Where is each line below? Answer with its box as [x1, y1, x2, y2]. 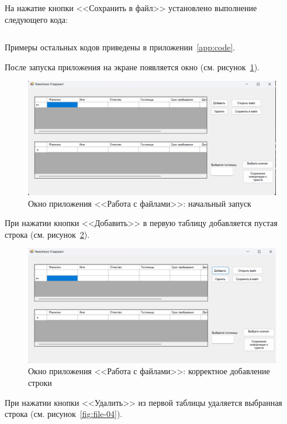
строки [28, 376, 52, 388]
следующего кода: [5, 13, 68, 25]
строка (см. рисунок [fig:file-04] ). [5, 408, 123, 420]
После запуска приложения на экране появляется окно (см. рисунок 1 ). [5, 60, 260, 73]
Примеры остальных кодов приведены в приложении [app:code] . [5, 41, 236, 53]
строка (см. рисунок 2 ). [5, 228, 90, 240]
